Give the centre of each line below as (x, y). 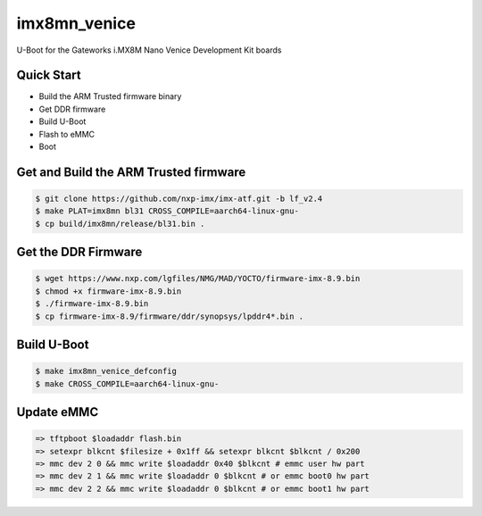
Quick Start (49, 75)
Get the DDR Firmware (79, 252)
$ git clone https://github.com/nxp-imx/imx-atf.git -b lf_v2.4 (179, 199)
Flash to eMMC (67, 134)
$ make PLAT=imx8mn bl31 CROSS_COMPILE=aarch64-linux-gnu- (167, 211)
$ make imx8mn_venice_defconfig (106, 371)
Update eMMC (58, 412)
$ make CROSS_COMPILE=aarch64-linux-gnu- (127, 383)
